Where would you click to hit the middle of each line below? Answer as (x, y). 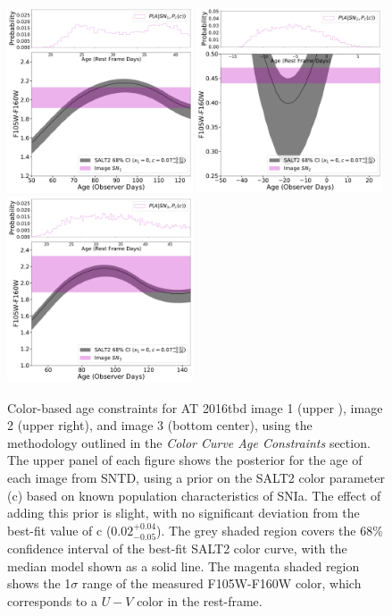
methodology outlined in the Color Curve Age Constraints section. (189, 442)
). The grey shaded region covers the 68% (270, 530)
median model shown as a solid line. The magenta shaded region (183, 565)
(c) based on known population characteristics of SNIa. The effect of (194, 495)
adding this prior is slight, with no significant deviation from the (183, 513)
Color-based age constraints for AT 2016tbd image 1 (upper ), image (195, 407)
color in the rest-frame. (200, 601)
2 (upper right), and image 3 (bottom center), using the (160, 425)
